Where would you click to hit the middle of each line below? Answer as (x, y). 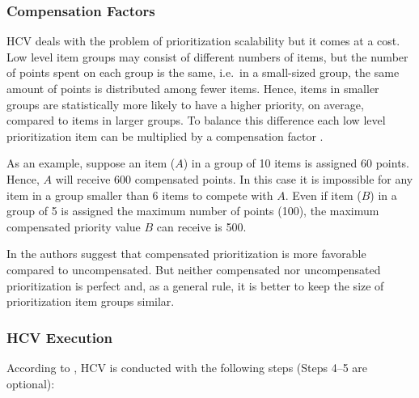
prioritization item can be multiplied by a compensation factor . (165, 135)
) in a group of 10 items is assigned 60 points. (296, 163)
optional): (31, 383)
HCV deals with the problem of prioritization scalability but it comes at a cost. (203, 41)
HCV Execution (59, 337)
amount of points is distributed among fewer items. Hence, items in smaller (193, 88)
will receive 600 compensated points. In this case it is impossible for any (234, 178)
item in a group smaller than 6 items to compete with (140, 195)
